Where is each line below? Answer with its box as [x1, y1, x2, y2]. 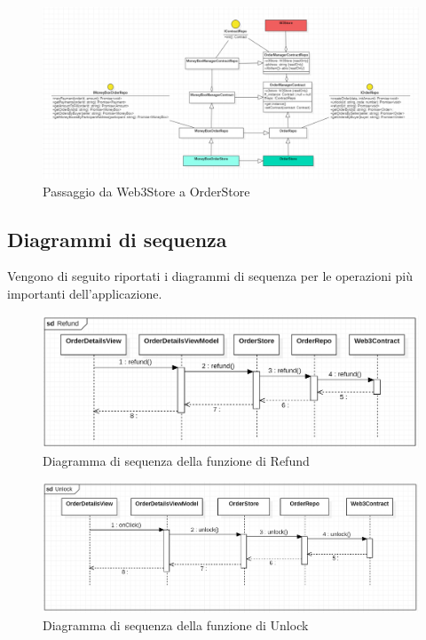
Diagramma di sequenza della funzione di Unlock [43, 615, 309, 634]
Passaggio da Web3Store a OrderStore [43, 181, 250, 200]
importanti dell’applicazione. [7, 284, 162, 302]
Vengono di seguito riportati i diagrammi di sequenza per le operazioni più [7, 267, 413, 285]
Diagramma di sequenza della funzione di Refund [43, 451, 310, 469]
